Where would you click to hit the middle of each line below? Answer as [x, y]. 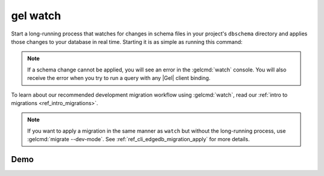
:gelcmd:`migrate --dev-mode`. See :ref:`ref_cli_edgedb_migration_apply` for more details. [139, 139]
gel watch [36, 16]
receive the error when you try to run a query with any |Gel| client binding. [119, 78]
